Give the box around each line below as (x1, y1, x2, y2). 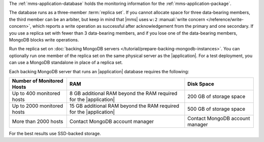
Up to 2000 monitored (12, 102, 64, 109)
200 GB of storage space (187, 93, 245, 100)
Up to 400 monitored (12, 90, 61, 97)
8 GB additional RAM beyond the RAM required (69, 90, 178, 97)
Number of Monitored (12, 77, 64, 84)
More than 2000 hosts (12, 118, 64, 124)
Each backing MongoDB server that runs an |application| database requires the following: (9, 68, 189, 74)
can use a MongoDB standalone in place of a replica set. (9, 60, 123, 65)
